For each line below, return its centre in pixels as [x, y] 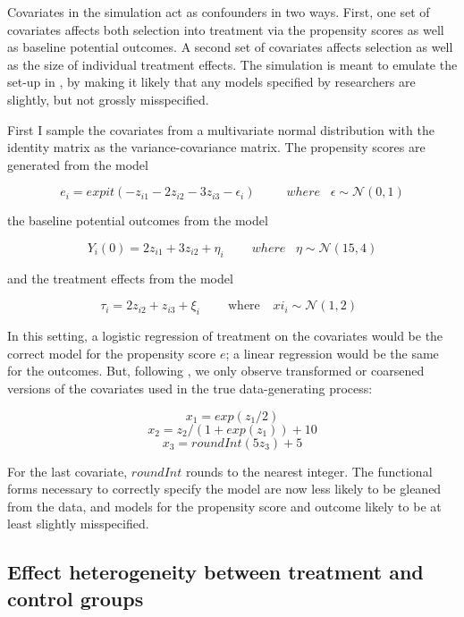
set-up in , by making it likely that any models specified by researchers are [211, 82]
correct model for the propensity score [112, 353]
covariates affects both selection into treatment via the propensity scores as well [226, 29]
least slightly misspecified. [78, 524]
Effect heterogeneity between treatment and [215, 572]
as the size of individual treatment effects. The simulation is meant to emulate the [232, 64]
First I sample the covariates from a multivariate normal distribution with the [221, 129]
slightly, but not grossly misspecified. [108, 99]
